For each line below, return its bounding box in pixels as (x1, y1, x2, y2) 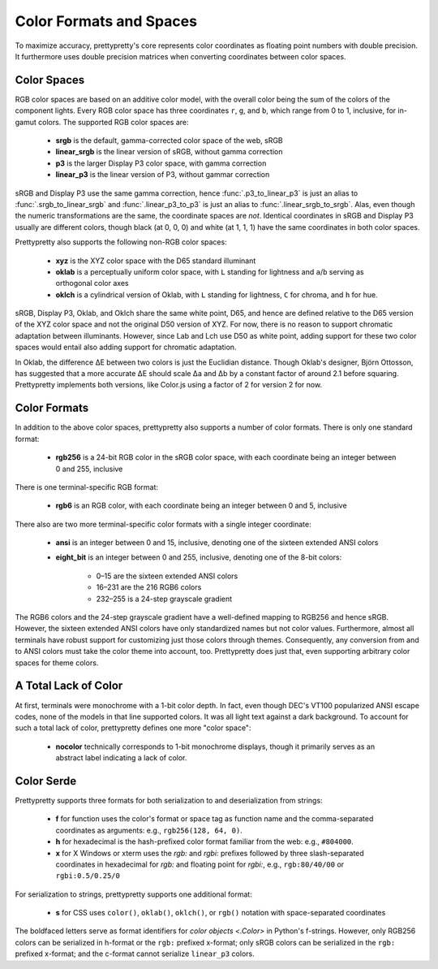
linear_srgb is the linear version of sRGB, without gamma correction (55, 147, 283, 157)
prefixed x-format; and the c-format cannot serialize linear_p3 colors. (15, 949, 255, 958)
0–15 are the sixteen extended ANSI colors (96, 571, 238, 581)
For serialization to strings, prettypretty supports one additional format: (15, 889, 253, 899)
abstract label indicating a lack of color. (55, 753, 187, 763)
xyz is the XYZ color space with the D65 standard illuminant (55, 256, 256, 266)
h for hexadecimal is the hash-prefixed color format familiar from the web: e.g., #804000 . (55, 837, 354, 846)
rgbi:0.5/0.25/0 (55, 872, 121, 880)
